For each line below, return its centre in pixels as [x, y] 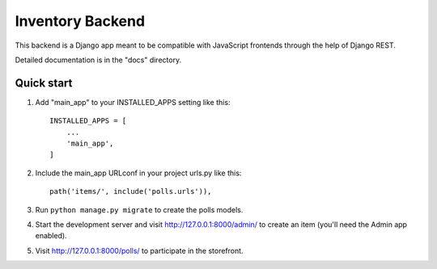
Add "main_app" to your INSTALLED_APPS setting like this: [133, 102]
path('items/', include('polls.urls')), [131, 191]
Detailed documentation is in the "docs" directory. [98, 60]
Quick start [44, 83]
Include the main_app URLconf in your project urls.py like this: [138, 173]
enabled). [51, 236]
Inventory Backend [80, 21]
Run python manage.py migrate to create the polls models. [139, 209]
